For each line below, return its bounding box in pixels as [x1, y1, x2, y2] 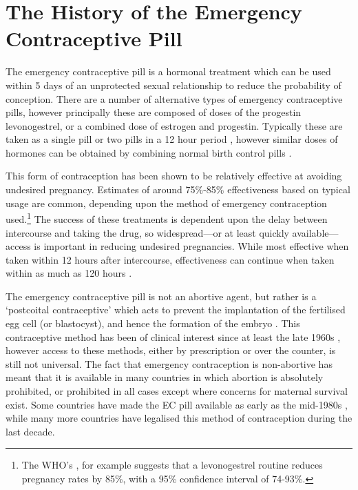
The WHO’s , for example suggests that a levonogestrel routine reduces [21, 458, 323, 472]
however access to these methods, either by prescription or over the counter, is [6, 343, 336, 357]
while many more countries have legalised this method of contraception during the [6, 411, 352, 425]
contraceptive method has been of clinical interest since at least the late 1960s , [6, 329, 341, 344]
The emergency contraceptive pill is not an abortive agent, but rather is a [6, 288, 317, 303]
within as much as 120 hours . [6, 266, 132, 280]
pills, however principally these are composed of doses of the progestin [6, 105, 302, 119]
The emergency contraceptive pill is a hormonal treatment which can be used [6, 64, 331, 79]
